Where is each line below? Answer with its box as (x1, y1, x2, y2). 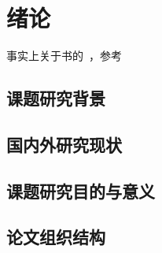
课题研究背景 (6, 86, 105, 110)
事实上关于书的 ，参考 (6, 47, 122, 64)
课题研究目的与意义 (6, 178, 155, 203)
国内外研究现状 (6, 132, 122, 156)
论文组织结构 (6, 225, 105, 249)
